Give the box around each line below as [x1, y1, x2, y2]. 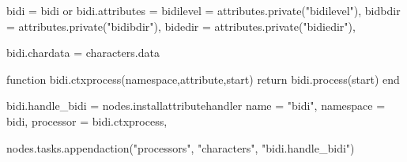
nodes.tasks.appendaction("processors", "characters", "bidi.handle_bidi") [6, 139, 355, 156]
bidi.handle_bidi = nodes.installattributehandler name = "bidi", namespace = [6, 97, 386, 114]
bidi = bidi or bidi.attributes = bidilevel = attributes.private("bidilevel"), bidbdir [6, 2, 401, 18]
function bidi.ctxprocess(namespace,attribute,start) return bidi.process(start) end [6, 70, 400, 87]
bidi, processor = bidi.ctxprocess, [6, 112, 168, 129]
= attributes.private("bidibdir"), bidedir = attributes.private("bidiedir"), [6, 17, 356, 34]
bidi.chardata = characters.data [6, 44, 160, 61]
